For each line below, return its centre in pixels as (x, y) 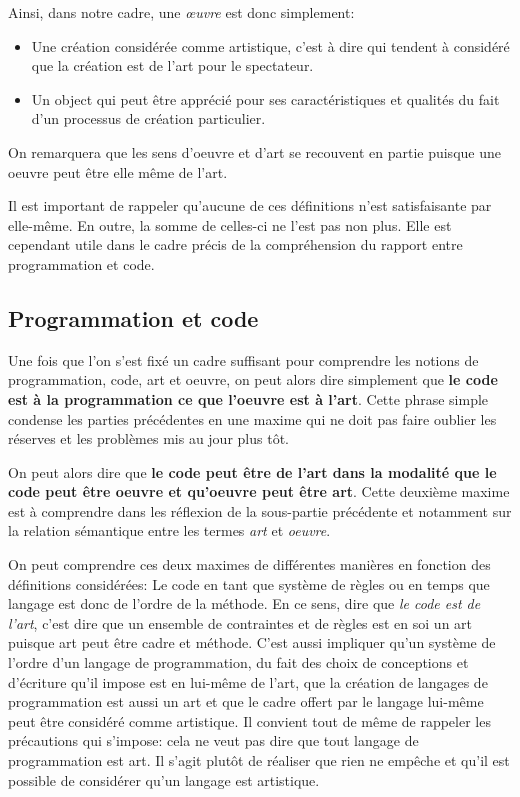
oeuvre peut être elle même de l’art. (118, 171)
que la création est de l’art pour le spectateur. (172, 65)
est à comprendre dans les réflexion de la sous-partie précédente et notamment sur (260, 510)
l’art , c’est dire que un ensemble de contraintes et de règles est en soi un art (240, 622)
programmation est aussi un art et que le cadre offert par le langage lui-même (246, 701)
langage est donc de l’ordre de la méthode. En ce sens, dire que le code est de (244, 603)
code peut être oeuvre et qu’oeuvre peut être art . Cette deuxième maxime (259, 491)
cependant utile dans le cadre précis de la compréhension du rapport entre (235, 244)
